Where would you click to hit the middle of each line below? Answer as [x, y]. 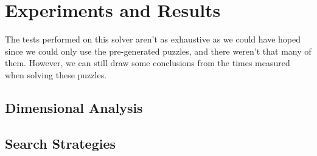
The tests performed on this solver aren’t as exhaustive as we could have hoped [153, 39]
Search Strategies [61, 143]
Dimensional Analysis [74, 107]
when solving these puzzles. [56, 74]
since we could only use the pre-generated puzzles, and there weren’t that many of [158, 51]
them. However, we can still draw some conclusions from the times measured [148, 63]
